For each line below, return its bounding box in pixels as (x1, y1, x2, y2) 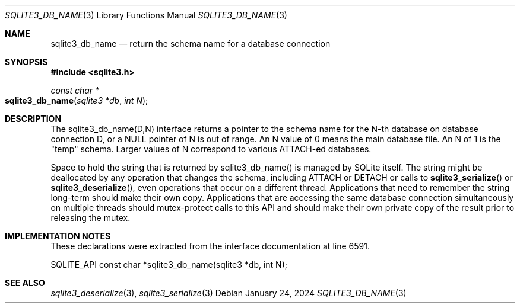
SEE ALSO (5, 278, 45, 288)
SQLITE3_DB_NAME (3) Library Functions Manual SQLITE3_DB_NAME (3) (5, 10, 287, 20)
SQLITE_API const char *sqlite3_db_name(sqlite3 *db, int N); (50, 259, 287, 269)
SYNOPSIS (5, 57, 48, 67)
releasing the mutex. (50, 213, 131, 223)
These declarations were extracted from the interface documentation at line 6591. (50, 241, 370, 251)
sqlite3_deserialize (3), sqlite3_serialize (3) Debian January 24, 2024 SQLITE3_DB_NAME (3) (50, 288, 407, 298)
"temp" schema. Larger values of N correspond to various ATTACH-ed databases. (50, 144, 372, 154)
